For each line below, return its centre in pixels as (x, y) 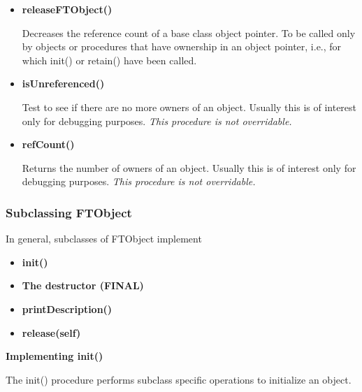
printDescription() (67, 308)
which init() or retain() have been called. (109, 60)
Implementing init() (55, 356)
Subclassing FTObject (69, 212)
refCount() (48, 144)
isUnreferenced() (63, 84)
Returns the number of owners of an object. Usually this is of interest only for (189, 167)
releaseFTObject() (67, 9)
